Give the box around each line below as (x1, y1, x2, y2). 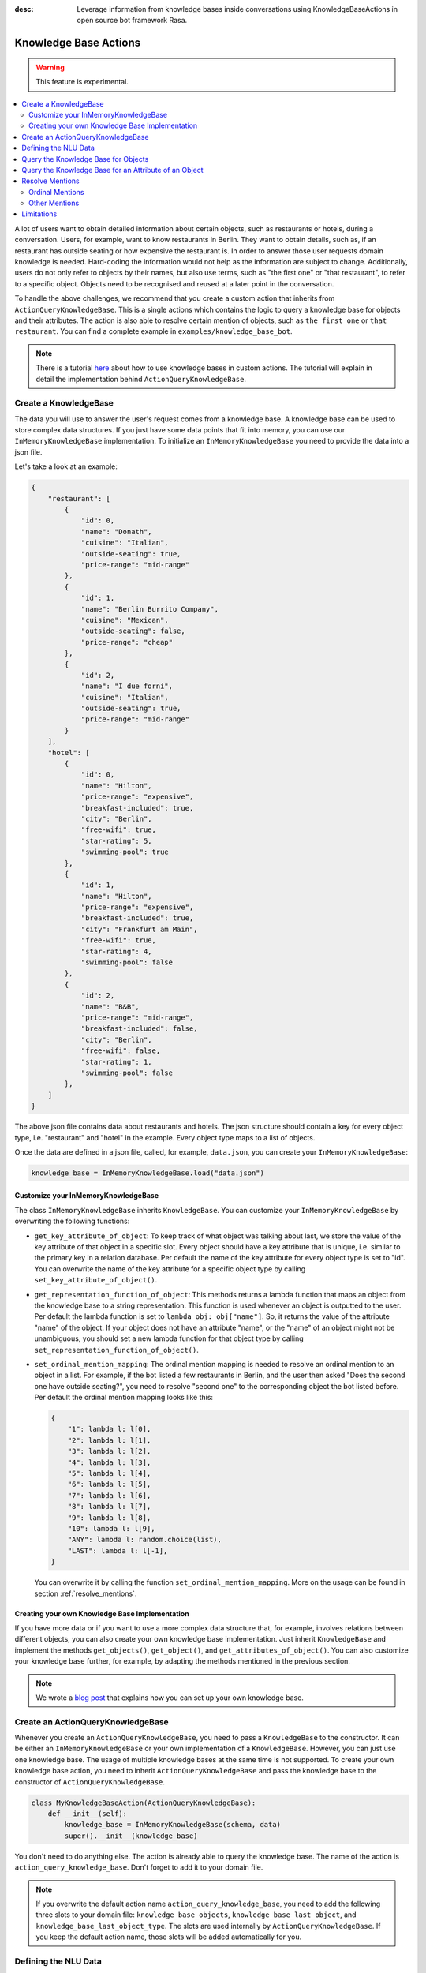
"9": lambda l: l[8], (67, 1513, 151, 1522)
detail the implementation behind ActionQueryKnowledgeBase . (35, 374, 247, 384)
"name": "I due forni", (80, 682, 174, 691)
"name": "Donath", (80, 527, 153, 536)
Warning (35, 62, 65, 72)
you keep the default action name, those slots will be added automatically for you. (35, 1932, 302, 1941)
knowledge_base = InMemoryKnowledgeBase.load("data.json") (31, 1168, 264, 1177)
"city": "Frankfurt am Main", (80, 924, 198, 934)
